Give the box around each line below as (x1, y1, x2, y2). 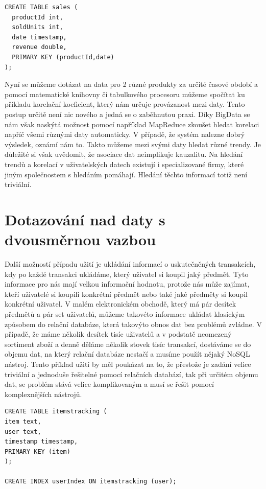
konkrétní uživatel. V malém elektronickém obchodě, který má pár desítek (5, 298, 236, 309)
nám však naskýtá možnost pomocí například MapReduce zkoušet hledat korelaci (5, 119, 259, 129)
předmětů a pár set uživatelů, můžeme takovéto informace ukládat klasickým (5, 308, 245, 319)
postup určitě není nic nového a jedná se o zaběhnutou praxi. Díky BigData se (5, 108, 250, 119)
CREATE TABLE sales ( (5, 4, 78, 11)
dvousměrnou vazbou (5, 229, 156, 250)
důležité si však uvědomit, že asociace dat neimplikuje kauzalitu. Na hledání (5, 149, 243, 159)
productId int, (12, 13, 63, 21)
